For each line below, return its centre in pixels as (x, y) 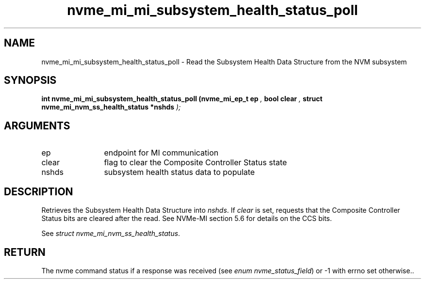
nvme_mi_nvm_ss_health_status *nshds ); (111, 107)
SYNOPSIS (30, 80)
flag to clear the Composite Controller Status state (196, 163)
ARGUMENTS (37, 126)
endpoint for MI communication (161, 153)
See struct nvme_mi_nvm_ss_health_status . (111, 234)
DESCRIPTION (39, 191)
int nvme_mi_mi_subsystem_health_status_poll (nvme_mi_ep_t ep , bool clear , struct (182, 99)
